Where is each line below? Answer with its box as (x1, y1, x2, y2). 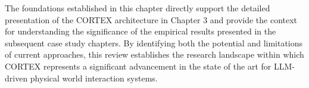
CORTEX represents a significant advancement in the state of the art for (5, 59, 271, 72)
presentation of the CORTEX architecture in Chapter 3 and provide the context (5, 13, 298, 26)
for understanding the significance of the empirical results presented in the (5, 25, 276, 37)
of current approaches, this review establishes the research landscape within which (5, 48, 304, 61)
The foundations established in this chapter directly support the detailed (5, 2, 270, 14)
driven (5, 71, 28, 84)
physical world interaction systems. (30, 71, 158, 84)
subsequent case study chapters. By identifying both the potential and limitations (5, 36, 303, 49)
